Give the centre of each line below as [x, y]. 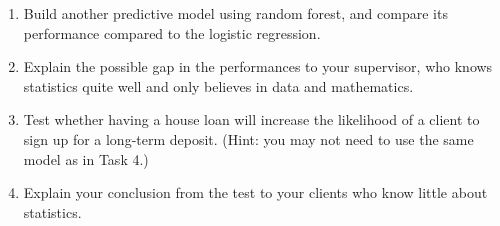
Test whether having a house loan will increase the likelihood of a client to [251, 119]
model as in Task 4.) [86, 158]
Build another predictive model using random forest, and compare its [235, 13]
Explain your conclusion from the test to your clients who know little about [255, 192]
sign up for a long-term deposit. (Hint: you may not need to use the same [248, 138]
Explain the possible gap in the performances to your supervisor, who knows [258, 66]
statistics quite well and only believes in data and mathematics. [218, 85]
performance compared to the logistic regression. [172, 32]
